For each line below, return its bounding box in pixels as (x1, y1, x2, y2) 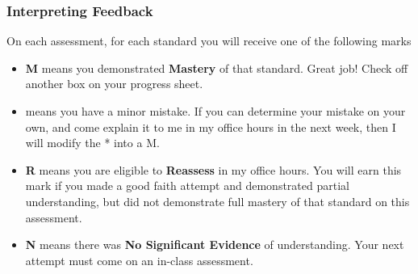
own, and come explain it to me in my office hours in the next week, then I (25, 118, 396, 135)
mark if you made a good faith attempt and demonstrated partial (25, 177, 349, 194)
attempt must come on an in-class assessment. (25, 251, 253, 268)
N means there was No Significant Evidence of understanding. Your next (25, 236, 404, 253)
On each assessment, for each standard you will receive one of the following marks (6, 32, 412, 49)
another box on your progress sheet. (25, 75, 203, 92)
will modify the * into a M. (25, 134, 160, 151)
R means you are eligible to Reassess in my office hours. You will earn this (25, 161, 402, 178)
